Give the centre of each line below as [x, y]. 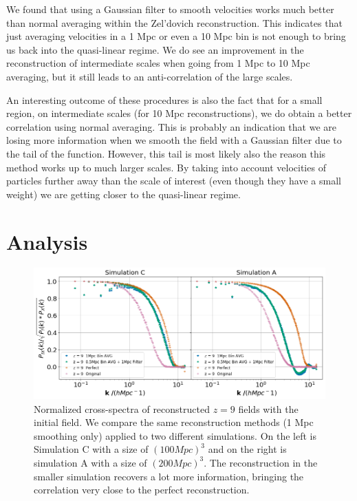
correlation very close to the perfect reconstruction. [142, 490]
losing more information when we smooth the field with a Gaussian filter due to [174, 140]
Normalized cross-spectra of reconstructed [122, 408]
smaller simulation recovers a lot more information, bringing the [169, 476]
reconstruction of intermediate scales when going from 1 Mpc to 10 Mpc [158, 63]
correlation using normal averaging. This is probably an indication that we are [172, 126]
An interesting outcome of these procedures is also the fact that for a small [164, 99]
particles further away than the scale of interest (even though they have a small [174, 181]
